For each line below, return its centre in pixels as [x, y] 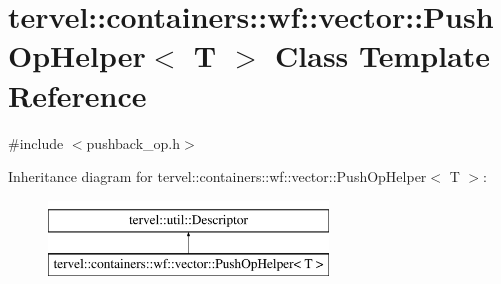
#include [36, 142]
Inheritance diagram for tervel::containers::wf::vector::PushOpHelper [217, 176]
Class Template [383, 55]
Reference [77, 94]
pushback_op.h [133, 142]
